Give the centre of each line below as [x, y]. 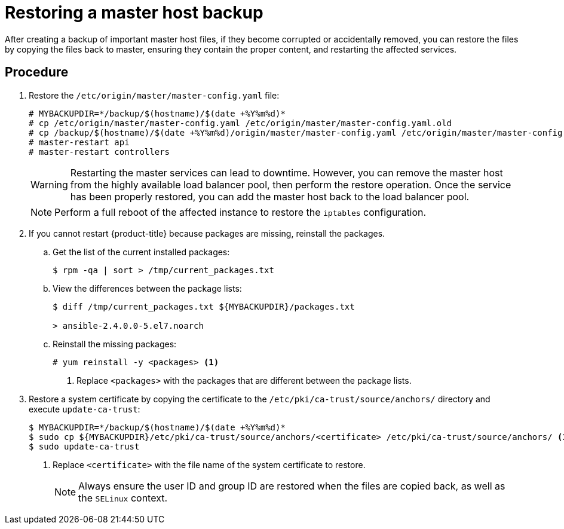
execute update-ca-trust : [85, 409]
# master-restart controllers [99, 152]
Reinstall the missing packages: [115, 344]
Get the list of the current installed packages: [141, 252]
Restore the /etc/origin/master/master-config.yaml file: [154, 95]
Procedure [37, 72]
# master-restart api [79, 142]
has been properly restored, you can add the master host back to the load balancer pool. [270, 196]
